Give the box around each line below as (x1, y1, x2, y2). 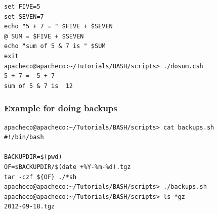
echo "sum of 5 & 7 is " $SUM (4, 42, 106, 50)
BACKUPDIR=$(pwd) (4, 153, 62, 161)
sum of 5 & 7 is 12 (4, 82, 73, 90)
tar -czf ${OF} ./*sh (4, 173, 77, 181)
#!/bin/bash (4, 134, 44, 141)
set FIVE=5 (4, 3, 40, 10)
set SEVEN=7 (4, 13, 44, 20)
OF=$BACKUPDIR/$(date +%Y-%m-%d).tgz (4, 163, 131, 170)
